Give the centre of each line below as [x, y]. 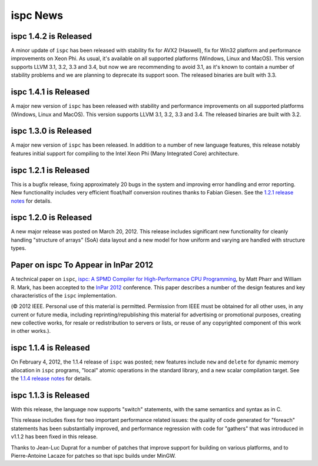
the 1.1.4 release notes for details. [51, 379]
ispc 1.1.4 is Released [51, 348]
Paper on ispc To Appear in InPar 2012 [82, 265]
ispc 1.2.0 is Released [52, 218]
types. [19, 248]
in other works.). [31, 331]
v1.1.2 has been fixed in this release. [54, 437]
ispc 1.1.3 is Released [50, 395]
